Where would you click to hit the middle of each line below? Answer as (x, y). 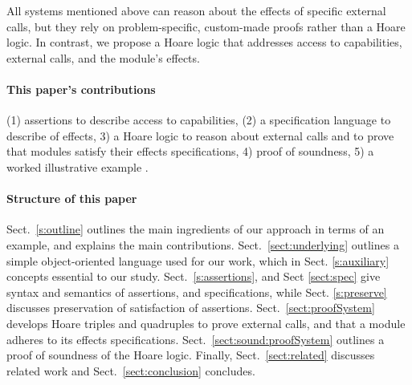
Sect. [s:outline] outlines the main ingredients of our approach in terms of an (196, 229)
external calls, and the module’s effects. (103, 57)
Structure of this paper (72, 199)
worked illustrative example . (78, 166)
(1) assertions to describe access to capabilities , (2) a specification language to (199, 120)
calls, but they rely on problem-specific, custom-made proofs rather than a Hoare (206, 26)
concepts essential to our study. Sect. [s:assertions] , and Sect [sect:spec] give (194, 276)
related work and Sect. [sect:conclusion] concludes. (131, 370)
